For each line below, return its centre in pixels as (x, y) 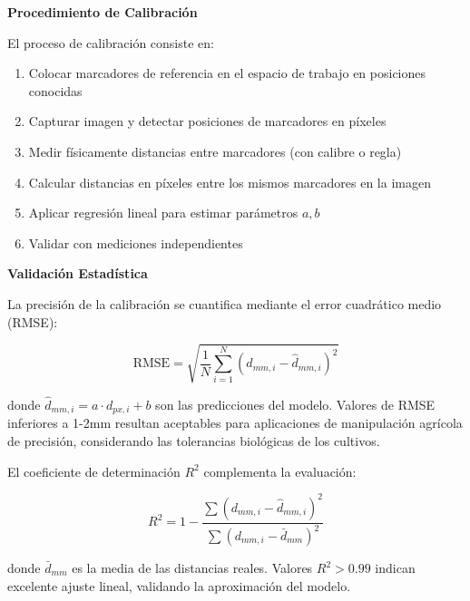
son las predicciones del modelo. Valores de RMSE (295, 404)
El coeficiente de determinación (94, 471)
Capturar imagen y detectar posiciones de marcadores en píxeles (207, 121)
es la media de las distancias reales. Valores (192, 567)
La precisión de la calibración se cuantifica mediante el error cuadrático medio (225, 303)
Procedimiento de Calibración (103, 12)
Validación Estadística (78, 273)
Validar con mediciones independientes (136, 242)
